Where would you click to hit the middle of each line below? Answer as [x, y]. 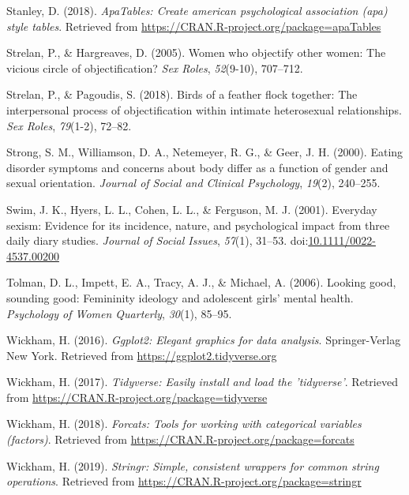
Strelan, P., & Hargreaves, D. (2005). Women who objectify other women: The [196, 52]
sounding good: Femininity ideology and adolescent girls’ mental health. [180, 297]
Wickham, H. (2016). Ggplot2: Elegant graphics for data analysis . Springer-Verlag [204, 340]
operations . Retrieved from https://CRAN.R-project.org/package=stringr [184, 481]
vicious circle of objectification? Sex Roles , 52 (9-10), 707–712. [155, 67]
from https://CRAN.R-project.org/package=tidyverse [137, 397]
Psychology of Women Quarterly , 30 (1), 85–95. [119, 313]
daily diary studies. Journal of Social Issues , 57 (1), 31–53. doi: [158, 240]
